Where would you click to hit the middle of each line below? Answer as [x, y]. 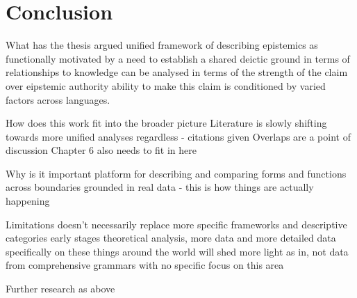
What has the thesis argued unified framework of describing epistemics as [162, 45]
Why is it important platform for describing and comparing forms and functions [176, 173]
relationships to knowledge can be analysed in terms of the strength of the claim [177, 72]
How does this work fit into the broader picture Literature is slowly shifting [166, 123]
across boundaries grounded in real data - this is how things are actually [160, 187]
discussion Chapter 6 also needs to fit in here [101, 150]
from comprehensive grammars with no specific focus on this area [145, 265]
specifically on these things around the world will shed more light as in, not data [177, 251]
